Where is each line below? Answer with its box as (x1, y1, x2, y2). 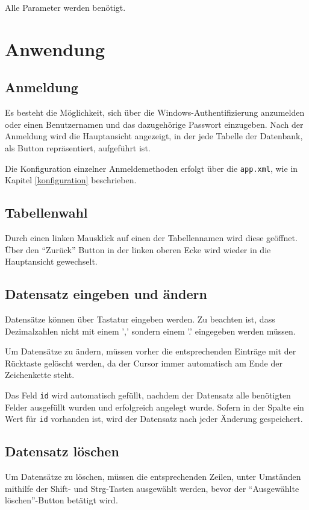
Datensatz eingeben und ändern (5, 285, 207, 303)
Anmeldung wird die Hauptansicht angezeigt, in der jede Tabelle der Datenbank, (5, 130, 303, 142)
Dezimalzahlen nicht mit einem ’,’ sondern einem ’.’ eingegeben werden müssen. (5, 324, 296, 337)
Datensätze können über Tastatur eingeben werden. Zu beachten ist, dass (5, 312, 275, 325)
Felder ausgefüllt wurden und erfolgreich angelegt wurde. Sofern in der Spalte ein (5, 400, 304, 413)
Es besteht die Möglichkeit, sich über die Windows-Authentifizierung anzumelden (5, 106, 305, 119)
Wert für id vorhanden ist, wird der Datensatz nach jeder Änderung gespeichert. (5, 412, 303, 425)
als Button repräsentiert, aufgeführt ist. (5, 141, 151, 154)
